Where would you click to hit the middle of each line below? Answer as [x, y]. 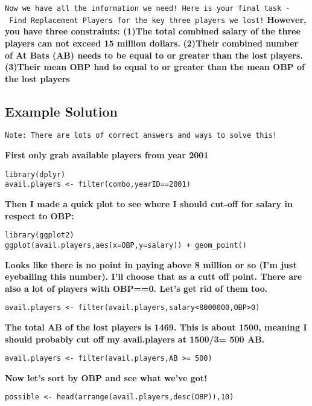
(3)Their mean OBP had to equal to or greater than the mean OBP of [155, 67]
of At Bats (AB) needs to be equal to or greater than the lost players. [154, 55]
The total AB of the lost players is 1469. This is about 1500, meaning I [156, 327]
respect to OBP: [40, 215]
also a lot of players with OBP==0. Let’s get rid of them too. [136, 288]
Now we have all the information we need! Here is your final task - [148, 8]
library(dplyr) [35, 174]
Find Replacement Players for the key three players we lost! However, [158, 19]
